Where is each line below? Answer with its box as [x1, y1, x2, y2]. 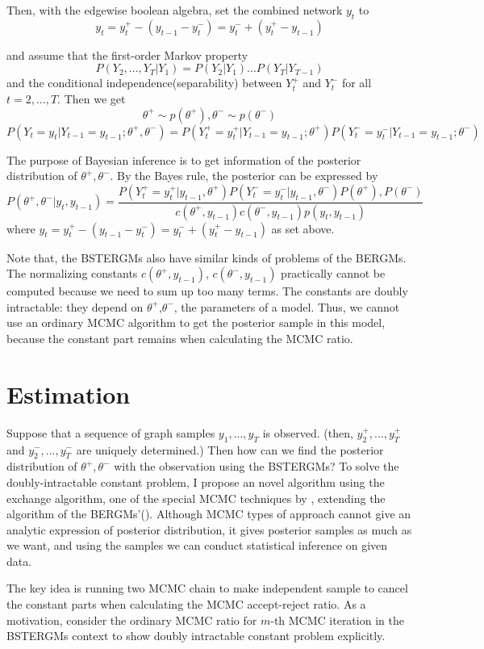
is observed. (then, [262, 424, 353, 441]
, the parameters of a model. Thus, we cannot [173, 298, 400, 315]
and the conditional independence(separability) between [6, 74, 282, 91]
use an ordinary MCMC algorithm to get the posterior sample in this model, [6, 314, 386, 331]
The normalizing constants [6, 265, 138, 282]
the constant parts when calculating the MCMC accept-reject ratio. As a [6, 596, 366, 613]
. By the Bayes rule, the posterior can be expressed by [110, 167, 378, 184]
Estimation [6, 377, 131, 410]
